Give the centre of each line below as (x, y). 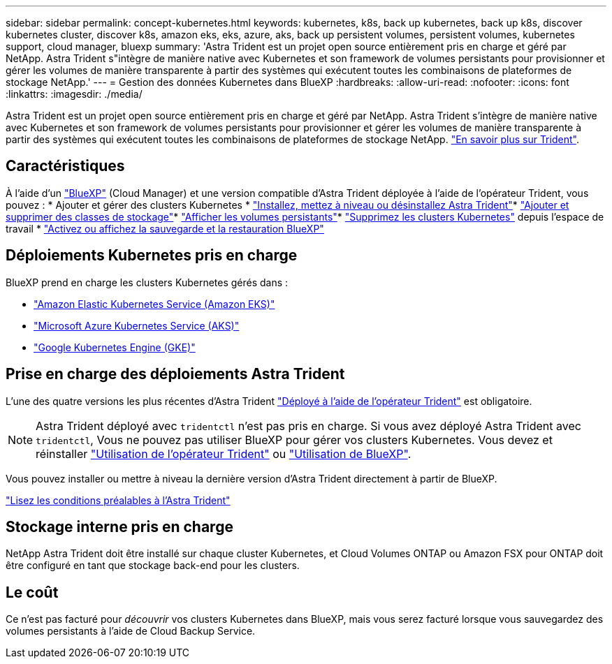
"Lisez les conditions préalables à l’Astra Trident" (118, 500)
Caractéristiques (65, 166)
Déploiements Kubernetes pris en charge (152, 256)
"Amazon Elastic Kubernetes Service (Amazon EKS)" (154, 304)
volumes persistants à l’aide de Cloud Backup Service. (131, 631)
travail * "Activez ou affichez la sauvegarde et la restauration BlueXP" (165, 228)
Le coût (32, 592)
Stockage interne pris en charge (119, 526)
